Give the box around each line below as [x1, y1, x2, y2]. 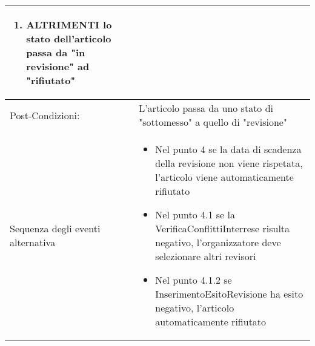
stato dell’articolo [26, 31, 111, 45]
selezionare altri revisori [155, 249, 256, 263]
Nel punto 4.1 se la [155, 207, 235, 221]
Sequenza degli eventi [10, 221, 101, 235]
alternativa [10, 235, 56, 249]
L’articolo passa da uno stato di [139, 101, 274, 115]
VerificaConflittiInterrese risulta [155, 221, 290, 235]
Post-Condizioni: [10, 108, 80, 122]
